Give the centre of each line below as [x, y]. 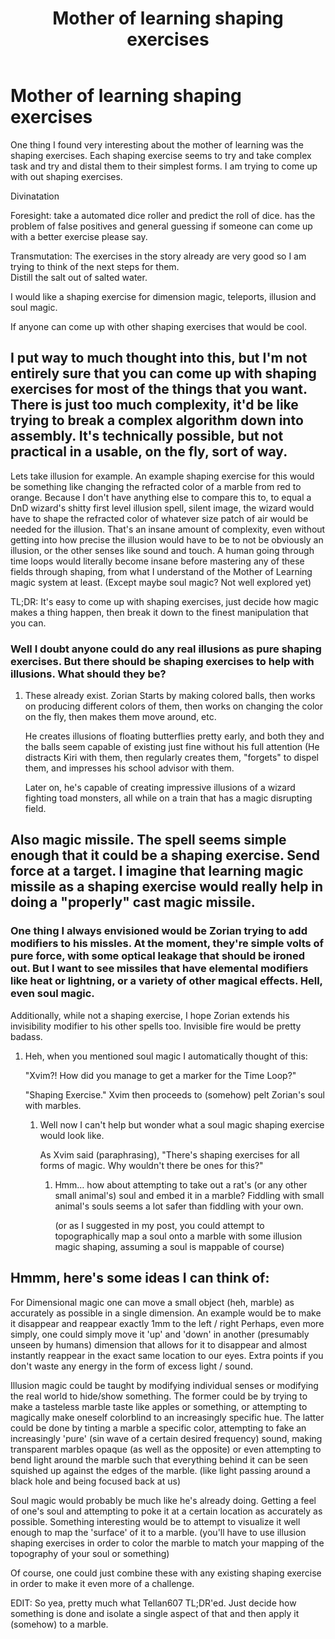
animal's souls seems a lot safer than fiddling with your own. [179, 1206]
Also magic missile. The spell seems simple [148, 840]
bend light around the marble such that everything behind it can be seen [159, 1459]
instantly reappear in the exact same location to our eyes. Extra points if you [167, 1355]
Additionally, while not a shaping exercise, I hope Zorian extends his [150, 1015]
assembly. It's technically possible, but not [147, 436]
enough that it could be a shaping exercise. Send [165, 855]
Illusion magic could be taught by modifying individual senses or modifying [164, 1385]
